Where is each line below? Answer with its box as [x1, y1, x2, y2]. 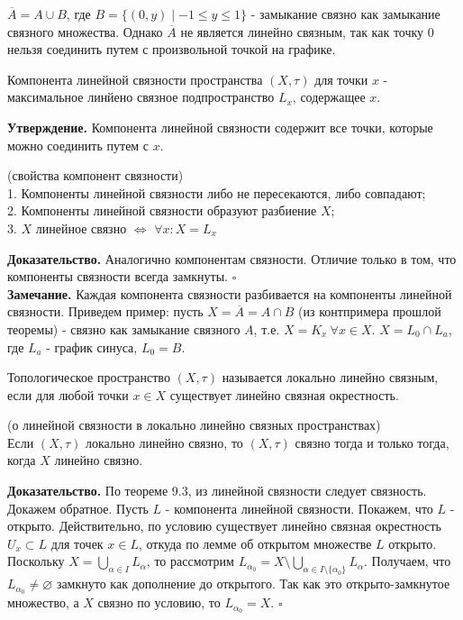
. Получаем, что [363, 552, 451, 570]
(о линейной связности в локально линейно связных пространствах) [7, 415, 381, 434]
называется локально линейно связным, [222, 368, 439, 387]
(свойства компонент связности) [7, 166, 184, 185]
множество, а [7, 593, 79, 612]
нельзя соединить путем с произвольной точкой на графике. [7, 40, 336, 59]
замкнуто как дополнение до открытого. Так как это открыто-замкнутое [56, 574, 450, 593]
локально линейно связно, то [85, 433, 243, 451]
